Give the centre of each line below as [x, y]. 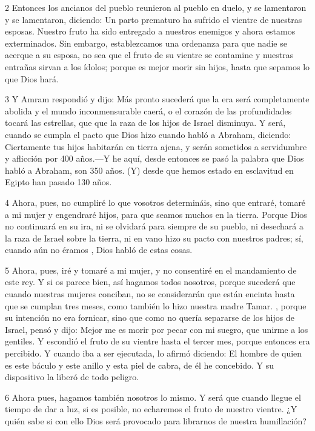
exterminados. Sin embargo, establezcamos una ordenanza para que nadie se [146, 43]
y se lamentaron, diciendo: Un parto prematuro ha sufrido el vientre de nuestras [154, 19]
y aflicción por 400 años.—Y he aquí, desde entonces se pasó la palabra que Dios [154, 158]
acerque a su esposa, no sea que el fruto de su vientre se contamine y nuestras [149, 55]
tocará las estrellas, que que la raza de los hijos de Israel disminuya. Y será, [145, 123]
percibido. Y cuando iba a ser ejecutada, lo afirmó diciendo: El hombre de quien [154, 353]
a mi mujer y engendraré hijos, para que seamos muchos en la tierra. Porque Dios [156, 214]
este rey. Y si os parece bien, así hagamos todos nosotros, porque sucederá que [150, 282]
